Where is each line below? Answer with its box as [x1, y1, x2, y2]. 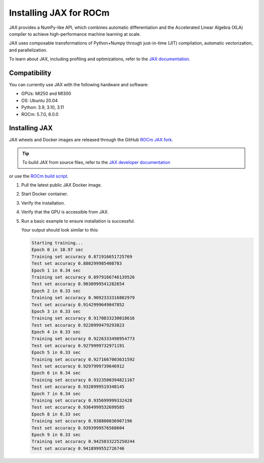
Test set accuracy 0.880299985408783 [31, 261, 122, 266]
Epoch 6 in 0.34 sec [31, 370, 81, 376]
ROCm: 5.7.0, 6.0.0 [21, 111, 59, 117]
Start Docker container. [21, 191, 68, 197]
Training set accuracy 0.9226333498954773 [31, 336, 135, 342]
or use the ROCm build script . [9, 173, 68, 179]
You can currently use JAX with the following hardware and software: [9, 82, 149, 88]
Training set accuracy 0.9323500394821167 [31, 377, 135, 383]
